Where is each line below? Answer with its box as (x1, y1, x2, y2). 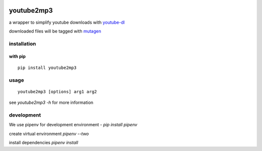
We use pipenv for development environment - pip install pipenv (9, 122, 138, 128)
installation (9, 40, 36, 47)
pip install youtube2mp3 (17, 65, 77, 70)
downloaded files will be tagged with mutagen (9, 28, 101, 34)
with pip (9, 53, 26, 59)
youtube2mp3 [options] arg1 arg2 (17, 89, 97, 94)
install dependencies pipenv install (9, 140, 79, 146)
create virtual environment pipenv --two (9, 131, 89, 136)
